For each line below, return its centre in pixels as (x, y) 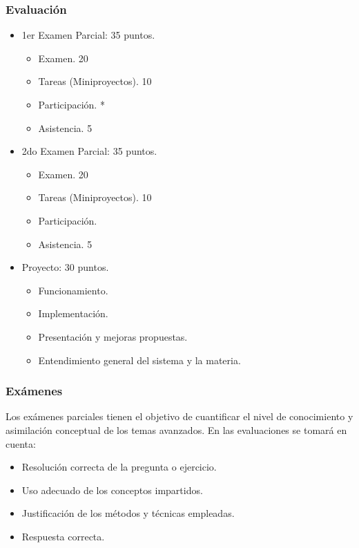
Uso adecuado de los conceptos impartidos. (112, 490)
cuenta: (21, 443)
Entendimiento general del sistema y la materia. (139, 360)
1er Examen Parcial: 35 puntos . (88, 35)
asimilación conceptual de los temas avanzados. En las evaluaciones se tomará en (176, 429)
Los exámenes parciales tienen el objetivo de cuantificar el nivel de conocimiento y (179, 416)
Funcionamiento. (73, 290)
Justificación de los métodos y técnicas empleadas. (128, 513)
